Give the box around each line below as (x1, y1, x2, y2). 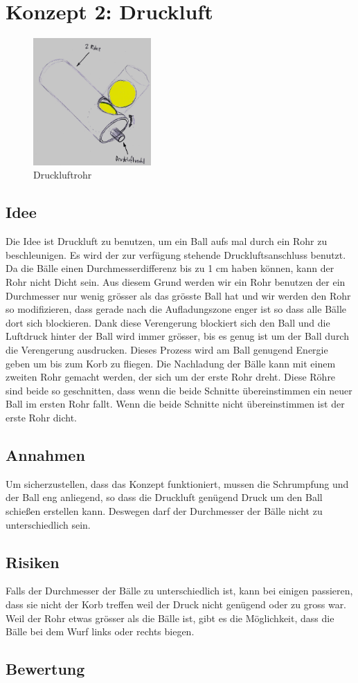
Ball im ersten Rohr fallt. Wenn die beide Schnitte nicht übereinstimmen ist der (6, 397, 345, 411)
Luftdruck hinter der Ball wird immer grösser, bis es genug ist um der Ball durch (6, 329, 349, 343)
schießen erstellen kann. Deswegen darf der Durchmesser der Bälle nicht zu (6, 503, 323, 518)
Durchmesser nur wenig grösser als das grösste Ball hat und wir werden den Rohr (6, 288, 351, 302)
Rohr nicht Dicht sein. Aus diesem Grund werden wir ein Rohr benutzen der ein (6, 275, 346, 289)
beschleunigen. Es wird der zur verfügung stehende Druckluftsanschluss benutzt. (6, 247, 346, 262)
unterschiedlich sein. (6, 517, 91, 531)
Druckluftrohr (33, 167, 92, 182)
